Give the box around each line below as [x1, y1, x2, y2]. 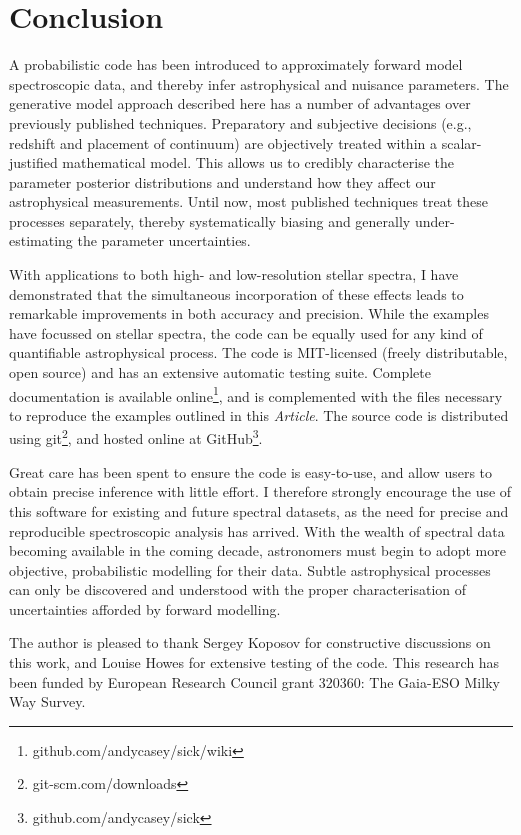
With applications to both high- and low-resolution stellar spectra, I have [9, 264, 459, 285]
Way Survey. [9, 691, 86, 712]
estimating [9, 230, 73, 251]
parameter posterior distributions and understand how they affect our [9, 171, 436, 192]
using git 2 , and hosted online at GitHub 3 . [9, 425, 263, 449]
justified [9, 152, 58, 173]
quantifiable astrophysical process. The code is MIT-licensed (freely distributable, [9, 342, 508, 363]
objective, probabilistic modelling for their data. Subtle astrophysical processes [9, 559, 491, 580]
